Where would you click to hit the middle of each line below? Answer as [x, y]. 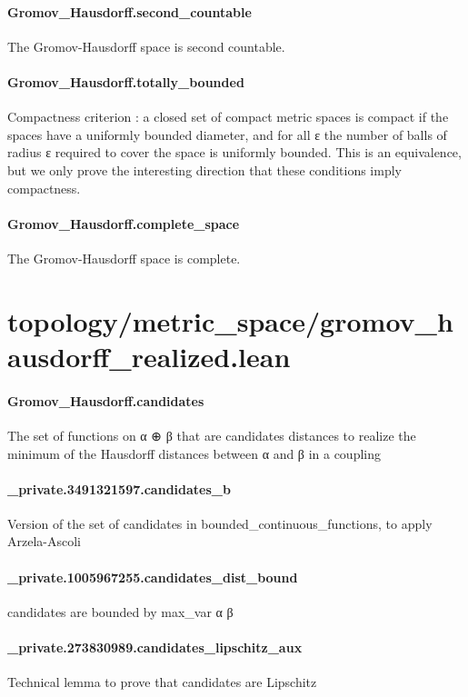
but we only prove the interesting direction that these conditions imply [204, 169]
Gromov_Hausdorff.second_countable [129, 11]
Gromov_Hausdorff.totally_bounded [126, 81]
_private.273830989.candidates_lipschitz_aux [155, 647]
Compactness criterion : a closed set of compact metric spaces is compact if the [228, 117]
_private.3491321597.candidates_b [119, 488]
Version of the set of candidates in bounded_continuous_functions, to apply [220, 523]
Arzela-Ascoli [44, 541]
